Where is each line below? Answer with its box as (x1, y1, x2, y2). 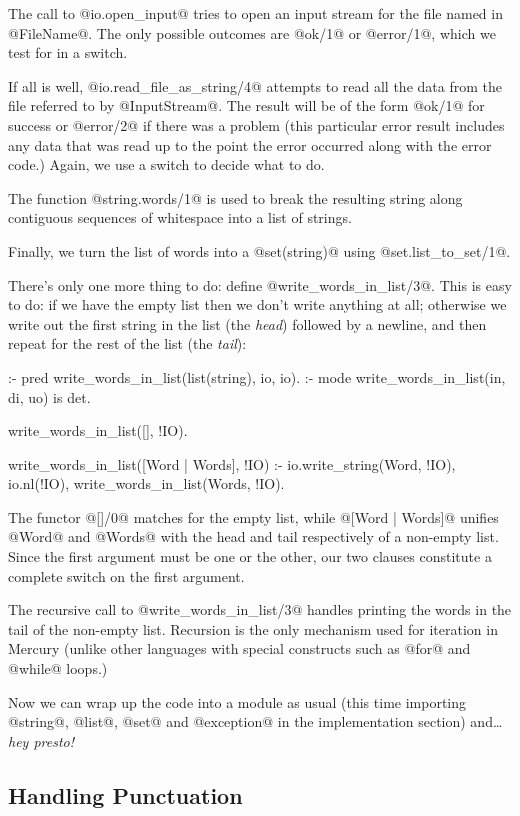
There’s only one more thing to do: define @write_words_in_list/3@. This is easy (8, 274, 512, 295)
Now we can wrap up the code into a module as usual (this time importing (8, 691, 467, 712)
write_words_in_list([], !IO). (8, 420, 188, 441)
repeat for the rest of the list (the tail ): (8, 333, 247, 354)
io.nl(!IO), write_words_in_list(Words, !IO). (8, 473, 285, 494)
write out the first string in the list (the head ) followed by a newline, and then (8, 313, 487, 334)
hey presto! (8, 730, 75, 751)
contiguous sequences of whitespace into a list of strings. (8, 207, 352, 228)
